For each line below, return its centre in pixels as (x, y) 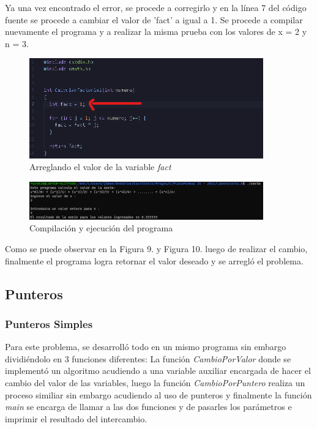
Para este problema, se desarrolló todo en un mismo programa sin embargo (146, 347)
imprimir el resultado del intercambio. (76, 418)
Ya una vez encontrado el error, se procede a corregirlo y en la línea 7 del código (156, 7)
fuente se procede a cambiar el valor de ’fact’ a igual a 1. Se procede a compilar (154, 19)
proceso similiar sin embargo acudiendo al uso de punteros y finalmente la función (158, 394)
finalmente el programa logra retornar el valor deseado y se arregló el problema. (154, 260)
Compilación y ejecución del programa (101, 228)
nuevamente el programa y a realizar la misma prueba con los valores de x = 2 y (156, 32)
